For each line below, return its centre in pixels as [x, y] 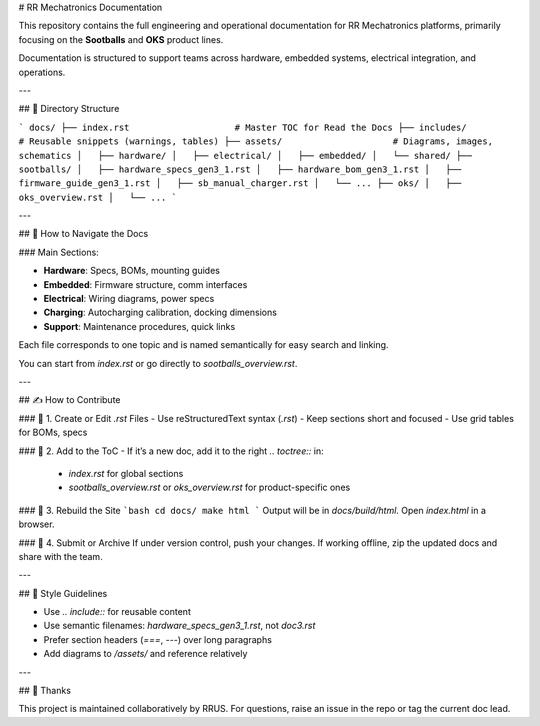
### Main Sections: [58, 252]
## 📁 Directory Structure [69, 109]
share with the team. [61, 556]
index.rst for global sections [126, 473]
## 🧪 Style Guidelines [63, 593]
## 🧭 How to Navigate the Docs [83, 234]
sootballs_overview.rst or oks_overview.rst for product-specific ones [209, 487]
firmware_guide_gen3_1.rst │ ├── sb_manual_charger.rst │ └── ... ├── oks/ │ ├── [240, 183]
